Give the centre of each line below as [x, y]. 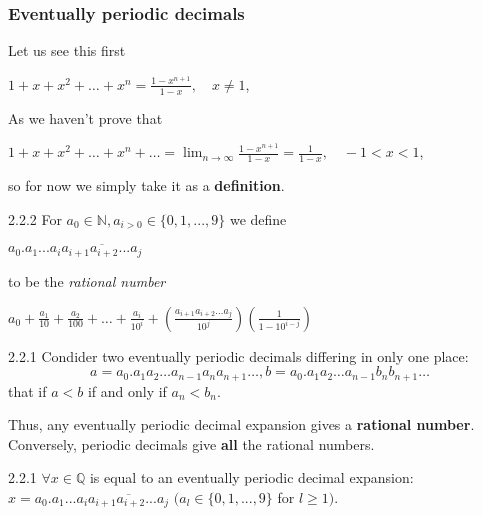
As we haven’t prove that [85, 117]
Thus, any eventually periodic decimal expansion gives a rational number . [241, 424]
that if [27, 390]
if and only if [127, 390]
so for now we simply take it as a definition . [146, 185]
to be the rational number [87, 280]
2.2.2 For [35, 218]
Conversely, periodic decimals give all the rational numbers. [191, 443]
